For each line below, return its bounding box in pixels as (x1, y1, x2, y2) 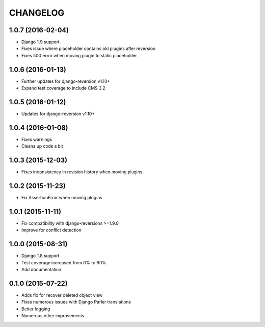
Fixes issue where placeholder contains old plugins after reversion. (21, 46, 157, 51)
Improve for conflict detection (21, 227, 81, 233)
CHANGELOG (9, 7, 65, 18)
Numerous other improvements (21, 313, 84, 319)
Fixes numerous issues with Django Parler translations (21, 299, 131, 305)
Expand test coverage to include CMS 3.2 (21, 85, 106, 91)
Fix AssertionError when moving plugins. (21, 195, 104, 201)
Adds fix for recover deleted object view (21, 292, 103, 298)
